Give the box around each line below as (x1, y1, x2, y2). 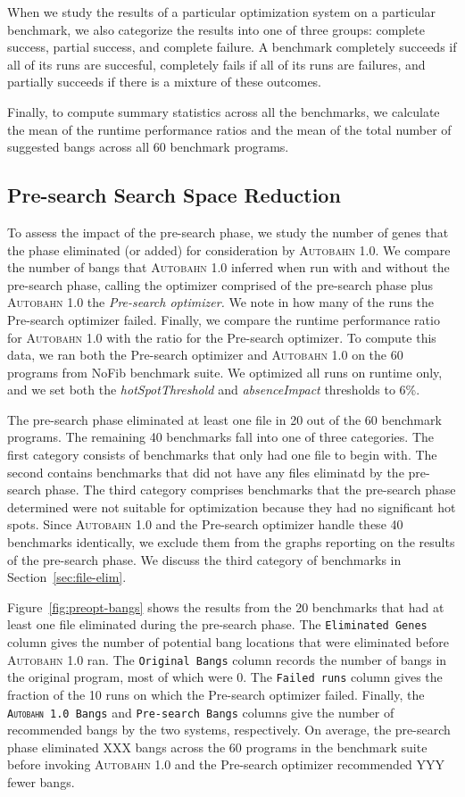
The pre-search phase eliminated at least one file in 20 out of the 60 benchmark (7, 410, 442, 428)
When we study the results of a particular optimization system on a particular (7, 3, 436, 21)
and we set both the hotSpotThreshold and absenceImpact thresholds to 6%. (7, 380, 420, 399)
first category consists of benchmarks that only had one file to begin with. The (7, 445, 437, 464)
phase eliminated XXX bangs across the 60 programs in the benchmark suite (7, 737, 428, 756)
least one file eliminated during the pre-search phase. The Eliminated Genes (7, 615, 428, 634)
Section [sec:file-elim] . (7, 568, 127, 586)
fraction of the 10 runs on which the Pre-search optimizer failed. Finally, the (7, 685, 425, 703)
